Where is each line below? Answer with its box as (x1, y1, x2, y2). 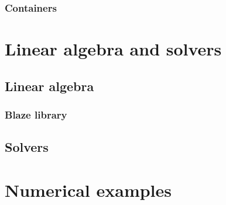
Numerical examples (5, 178, 172, 201)
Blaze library (5, 107, 67, 121)
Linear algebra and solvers (5, 37, 222, 61)
